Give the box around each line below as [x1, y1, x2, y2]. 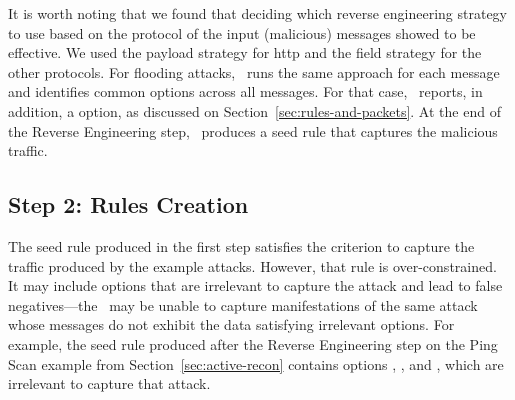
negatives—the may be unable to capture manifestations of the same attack [8, 294, 478, 315]
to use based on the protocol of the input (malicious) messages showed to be [8, 22, 476, 43]
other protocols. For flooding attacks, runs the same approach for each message [8, 61, 500, 82]
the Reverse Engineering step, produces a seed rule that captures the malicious [8, 120, 498, 141]
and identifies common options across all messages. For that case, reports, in [8, 81, 483, 102]
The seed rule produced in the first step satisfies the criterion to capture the [8, 235, 475, 256]
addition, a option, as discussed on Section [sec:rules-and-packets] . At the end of [8, 100, 501, 121]
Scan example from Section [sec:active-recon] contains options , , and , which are [8, 353, 504, 374]
